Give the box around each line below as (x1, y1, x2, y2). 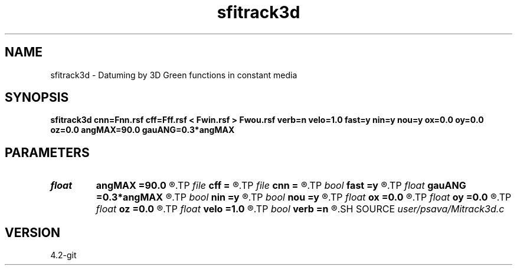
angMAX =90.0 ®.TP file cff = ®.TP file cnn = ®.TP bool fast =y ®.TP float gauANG (96, 179, 466, 192)
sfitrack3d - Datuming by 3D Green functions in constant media (50, 69, 297, 80)
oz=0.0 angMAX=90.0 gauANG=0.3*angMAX (50, 125, 235, 135)
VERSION (5, 225, 61, 240)
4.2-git (50, 250, 77, 261)
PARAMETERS (5, 145, 90, 160)
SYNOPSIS (5, 90, 69, 105)
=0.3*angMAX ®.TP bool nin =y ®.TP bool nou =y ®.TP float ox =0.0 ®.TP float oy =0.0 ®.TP (96, 191, 512, 204)
